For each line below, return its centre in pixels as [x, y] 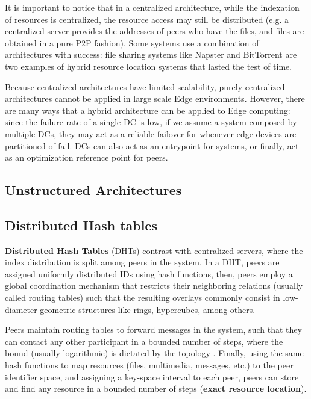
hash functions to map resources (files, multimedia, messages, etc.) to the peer [149, 365]
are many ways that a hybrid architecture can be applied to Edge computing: [148, 110]
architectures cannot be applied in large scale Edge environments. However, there [155, 98]
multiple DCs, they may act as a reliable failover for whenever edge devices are [151, 133]
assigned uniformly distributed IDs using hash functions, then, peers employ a [149, 274]
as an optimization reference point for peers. [86, 157]
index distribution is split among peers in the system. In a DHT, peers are [142, 262]
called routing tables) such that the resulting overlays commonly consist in [143, 298]
